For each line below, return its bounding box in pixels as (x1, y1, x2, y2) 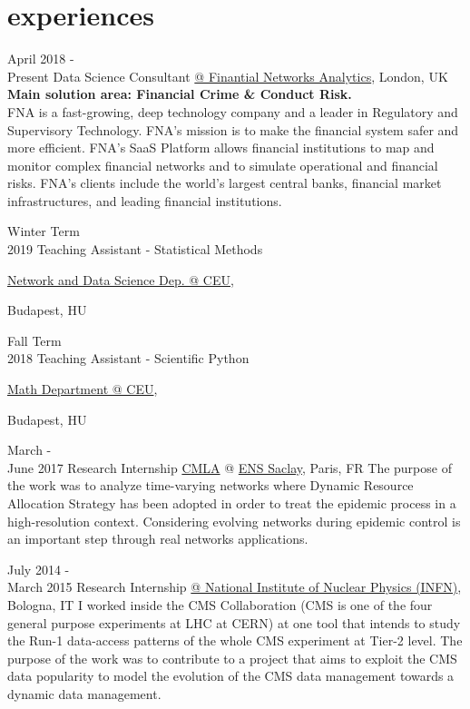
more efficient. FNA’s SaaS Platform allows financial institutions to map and (7, 138, 435, 157)
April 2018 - (7, 49, 74, 68)
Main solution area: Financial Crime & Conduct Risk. (7, 84, 352, 103)
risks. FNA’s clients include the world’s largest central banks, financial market (7, 173, 442, 192)
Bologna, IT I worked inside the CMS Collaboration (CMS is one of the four (7, 595, 433, 614)
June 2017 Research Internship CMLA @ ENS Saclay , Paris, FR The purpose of (7, 458, 452, 477)
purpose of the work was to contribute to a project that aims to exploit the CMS (7, 648, 457, 667)
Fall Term (7, 330, 62, 350)
